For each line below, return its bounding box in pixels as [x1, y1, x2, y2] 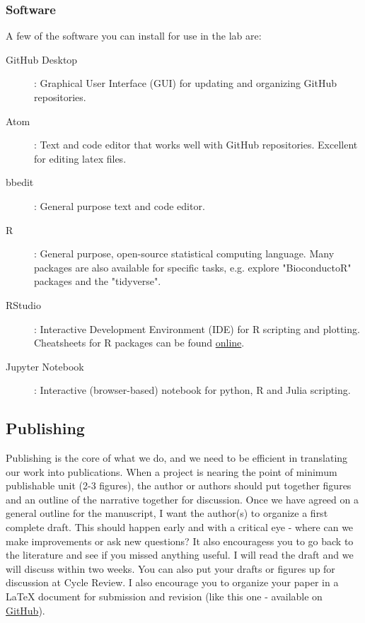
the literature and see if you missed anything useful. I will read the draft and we [6, 547, 354, 562]
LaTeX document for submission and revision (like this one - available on [6, 589, 323, 604]
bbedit [6, 175, 34, 190]
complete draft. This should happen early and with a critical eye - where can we [6, 520, 354, 535]
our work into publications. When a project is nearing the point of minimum [6, 464, 337, 479]
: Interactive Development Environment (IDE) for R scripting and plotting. [34, 321, 360, 336]
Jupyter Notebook [6, 359, 84, 373]
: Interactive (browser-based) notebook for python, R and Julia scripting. [34, 383, 351, 397]
